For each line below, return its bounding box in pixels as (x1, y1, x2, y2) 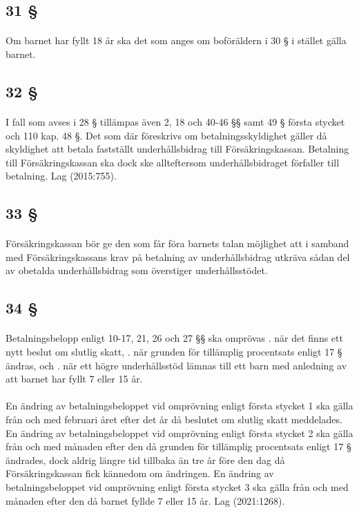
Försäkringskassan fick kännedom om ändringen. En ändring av (6, 466, 274, 481)
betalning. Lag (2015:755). (6, 168, 117, 183)
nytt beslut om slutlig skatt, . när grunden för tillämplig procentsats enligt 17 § (6, 345, 342, 359)
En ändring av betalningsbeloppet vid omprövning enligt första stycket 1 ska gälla (6, 398, 353, 413)
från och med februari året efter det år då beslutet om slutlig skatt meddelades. (6, 412, 342, 426)
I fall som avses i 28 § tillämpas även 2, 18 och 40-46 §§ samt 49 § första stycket (6, 114, 345, 128)
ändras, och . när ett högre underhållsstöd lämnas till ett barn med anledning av (6, 358, 347, 372)
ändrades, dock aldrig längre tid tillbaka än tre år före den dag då (6, 452, 285, 467)
